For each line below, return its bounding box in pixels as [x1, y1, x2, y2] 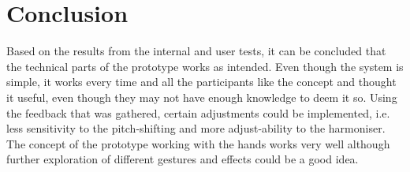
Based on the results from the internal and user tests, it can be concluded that [6, 43, 386, 59]
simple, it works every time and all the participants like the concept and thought [6, 73, 397, 90]
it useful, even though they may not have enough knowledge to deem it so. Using [6, 88, 397, 105]
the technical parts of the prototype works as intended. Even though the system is [6, 58, 404, 74]
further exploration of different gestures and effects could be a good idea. [6, 151, 359, 167]
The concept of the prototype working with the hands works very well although [6, 135, 390, 151]
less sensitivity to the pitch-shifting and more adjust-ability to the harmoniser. [6, 120, 386, 136]
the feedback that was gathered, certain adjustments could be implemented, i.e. [6, 104, 390, 121]
